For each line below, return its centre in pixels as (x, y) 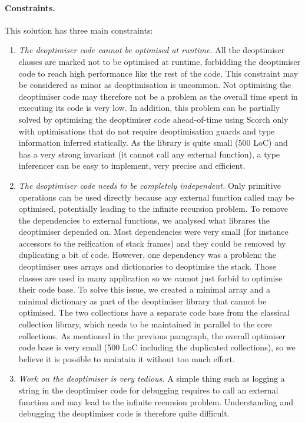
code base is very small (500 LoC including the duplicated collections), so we (157, 347)
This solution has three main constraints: (79, 30)
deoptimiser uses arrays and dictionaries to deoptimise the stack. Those (147, 266)
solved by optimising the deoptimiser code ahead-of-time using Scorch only (153, 119)
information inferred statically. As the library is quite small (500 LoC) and (153, 142)
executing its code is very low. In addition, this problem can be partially (149, 108)
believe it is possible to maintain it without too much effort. (127, 358)
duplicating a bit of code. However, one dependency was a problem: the (147, 255)
